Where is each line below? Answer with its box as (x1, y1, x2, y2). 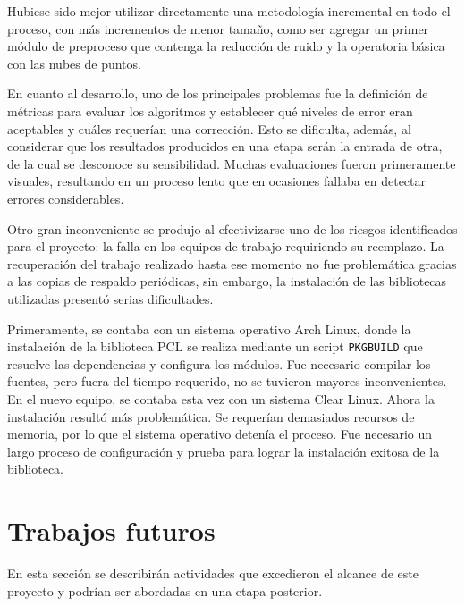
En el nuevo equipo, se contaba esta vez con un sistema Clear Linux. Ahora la (7, 389, 435, 408)
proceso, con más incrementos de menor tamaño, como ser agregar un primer (7, 19, 429, 38)
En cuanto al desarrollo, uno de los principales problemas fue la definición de (7, 84, 428, 103)
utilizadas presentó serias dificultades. (7, 289, 214, 307)
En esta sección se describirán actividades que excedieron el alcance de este (7, 564, 418, 583)
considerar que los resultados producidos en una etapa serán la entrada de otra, (7, 137, 443, 156)
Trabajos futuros (7, 512, 216, 549)
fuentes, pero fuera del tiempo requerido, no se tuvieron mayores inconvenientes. (7, 372, 447, 391)
